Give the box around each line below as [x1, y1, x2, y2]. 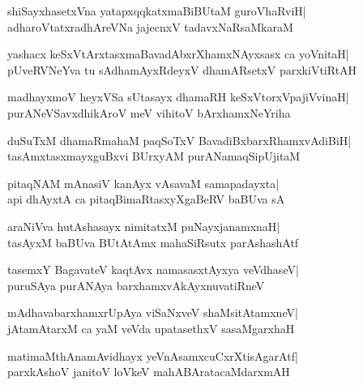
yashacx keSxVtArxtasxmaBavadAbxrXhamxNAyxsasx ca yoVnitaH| [7, 45, 349, 62]
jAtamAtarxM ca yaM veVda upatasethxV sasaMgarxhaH [7, 319, 295, 336]
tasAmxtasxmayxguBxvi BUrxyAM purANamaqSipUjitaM [7, 148, 301, 165]
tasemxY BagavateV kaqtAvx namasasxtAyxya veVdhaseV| [7, 261, 299, 278]
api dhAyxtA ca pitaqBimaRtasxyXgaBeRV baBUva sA [7, 190, 285, 207]
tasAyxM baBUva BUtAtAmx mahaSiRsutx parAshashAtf [7, 233, 299, 250]
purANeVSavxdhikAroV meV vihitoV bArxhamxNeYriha [7, 104, 291, 121]
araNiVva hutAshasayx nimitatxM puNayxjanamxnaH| [7, 217, 280, 234]
